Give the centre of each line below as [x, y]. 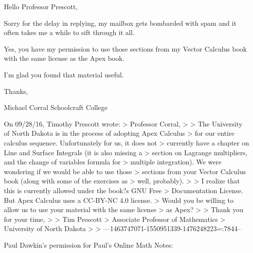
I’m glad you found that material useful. [64, 74]
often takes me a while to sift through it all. [69, 32]
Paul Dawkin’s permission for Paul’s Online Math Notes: [89, 244]
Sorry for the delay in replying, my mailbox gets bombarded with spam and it [120, 23]
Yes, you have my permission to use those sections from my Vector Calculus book [126, 48]
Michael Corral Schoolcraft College [56, 107]
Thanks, [16, 91]
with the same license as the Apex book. [64, 58]
